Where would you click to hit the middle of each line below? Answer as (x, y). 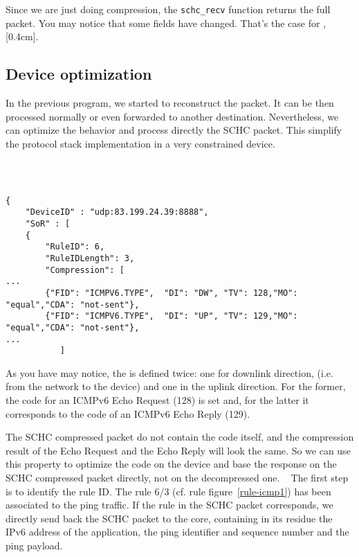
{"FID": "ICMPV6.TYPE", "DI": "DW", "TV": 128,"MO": (172, 293)
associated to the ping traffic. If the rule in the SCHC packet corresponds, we (169, 505)
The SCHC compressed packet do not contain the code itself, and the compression (180, 437)
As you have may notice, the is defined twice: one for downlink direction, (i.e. (169, 372)
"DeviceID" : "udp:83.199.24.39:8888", (117, 212)
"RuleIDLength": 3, (90, 258)
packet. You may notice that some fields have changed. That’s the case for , (166, 23)
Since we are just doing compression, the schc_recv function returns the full (168, 9)
